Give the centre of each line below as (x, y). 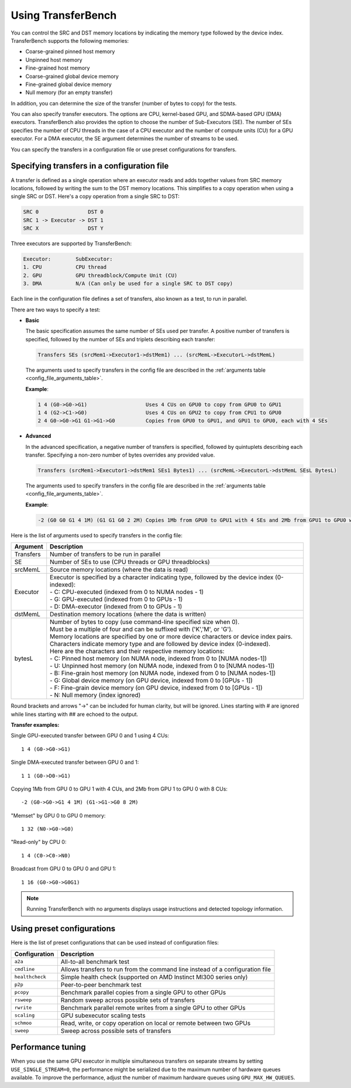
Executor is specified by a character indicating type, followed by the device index (162, 578)
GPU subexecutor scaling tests (103, 1015)
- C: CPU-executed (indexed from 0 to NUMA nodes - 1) (127, 592)
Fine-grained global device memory (69, 84)
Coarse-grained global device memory (72, 76)
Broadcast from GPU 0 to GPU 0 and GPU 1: (63, 869)
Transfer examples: (35, 725)
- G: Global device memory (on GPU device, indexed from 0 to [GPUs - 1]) (151, 681)
